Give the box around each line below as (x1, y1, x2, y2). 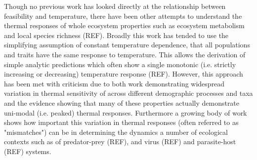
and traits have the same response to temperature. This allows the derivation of (4, 49, 246, 59)
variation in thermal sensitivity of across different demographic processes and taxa (4, 88, 253, 98)
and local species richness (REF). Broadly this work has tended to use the (4, 30, 229, 40)
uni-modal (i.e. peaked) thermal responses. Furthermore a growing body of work (4, 107, 247, 118)
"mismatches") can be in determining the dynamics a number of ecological (4, 126, 228, 137)
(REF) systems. (4, 146, 51, 156)
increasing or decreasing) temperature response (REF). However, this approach (4, 69, 243, 79)
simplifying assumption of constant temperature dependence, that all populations (4, 40, 250, 50)
